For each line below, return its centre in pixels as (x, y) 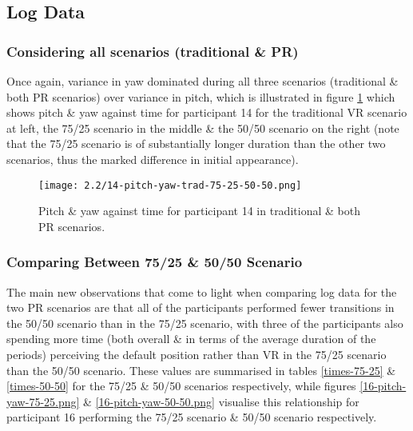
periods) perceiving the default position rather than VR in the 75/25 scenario (197, 354)
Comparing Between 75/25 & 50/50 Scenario (155, 262)
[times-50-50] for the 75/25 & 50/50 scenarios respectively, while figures (181, 386)
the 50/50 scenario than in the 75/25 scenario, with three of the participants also (205, 323)
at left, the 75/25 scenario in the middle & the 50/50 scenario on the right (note (203, 128)
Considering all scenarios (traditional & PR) (153, 51)
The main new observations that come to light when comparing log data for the (202, 291)
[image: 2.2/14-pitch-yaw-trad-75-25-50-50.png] (170, 185)
